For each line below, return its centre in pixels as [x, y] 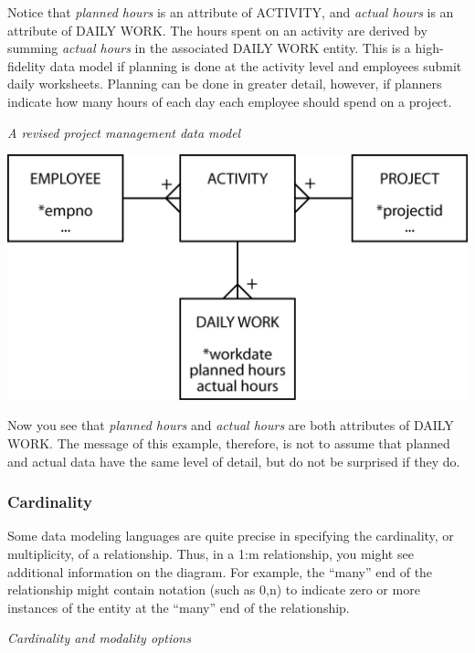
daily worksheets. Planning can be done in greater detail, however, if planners [225, 84]
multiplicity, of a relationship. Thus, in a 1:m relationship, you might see [211, 554]
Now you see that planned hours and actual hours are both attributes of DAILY [231, 425]
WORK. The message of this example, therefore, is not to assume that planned [229, 443]
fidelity [27, 65]
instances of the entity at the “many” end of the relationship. [179, 607]
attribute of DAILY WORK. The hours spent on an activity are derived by [217, 30]
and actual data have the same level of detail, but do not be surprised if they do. [234, 461]
